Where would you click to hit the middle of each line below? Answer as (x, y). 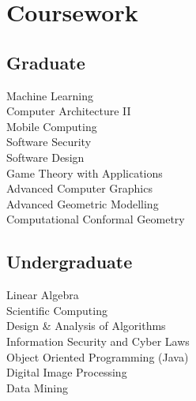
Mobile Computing (52, 126)
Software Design (45, 157)
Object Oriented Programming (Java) (98, 356)
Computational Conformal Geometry (96, 219)
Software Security (49, 142)
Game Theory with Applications (85, 172)
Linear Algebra (43, 295)
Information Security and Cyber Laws (98, 341)
